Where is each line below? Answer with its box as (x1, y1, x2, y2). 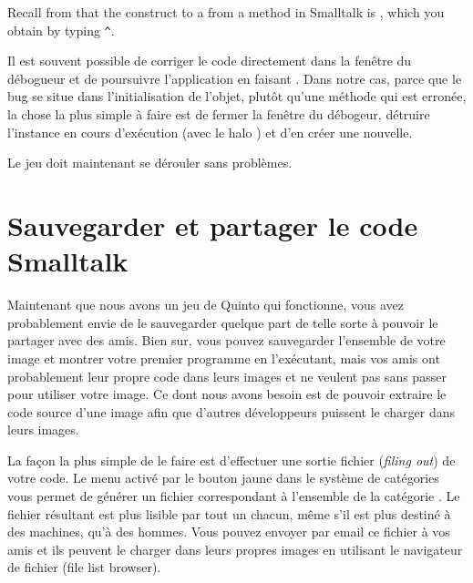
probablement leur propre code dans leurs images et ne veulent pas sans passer (7, 366, 447, 385)
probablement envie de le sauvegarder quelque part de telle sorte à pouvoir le (7, 312, 438, 332)
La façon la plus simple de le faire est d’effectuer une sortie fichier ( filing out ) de (7, 450, 456, 469)
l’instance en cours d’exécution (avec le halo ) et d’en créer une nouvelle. (7, 122, 413, 141)
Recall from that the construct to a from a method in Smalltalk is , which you (7, 3, 445, 21)
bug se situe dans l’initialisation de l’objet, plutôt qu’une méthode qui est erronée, (7, 87, 467, 106)
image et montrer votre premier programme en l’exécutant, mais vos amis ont (7, 348, 440, 367)
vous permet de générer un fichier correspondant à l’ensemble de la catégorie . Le (7, 486, 460, 506)
